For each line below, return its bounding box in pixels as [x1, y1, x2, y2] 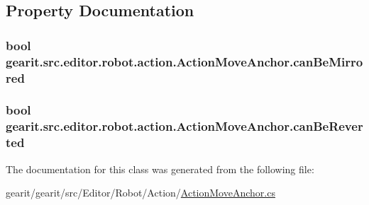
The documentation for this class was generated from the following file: [6, 161, 314, 176]
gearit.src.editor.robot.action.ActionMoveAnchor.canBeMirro [6, 52, 363, 70]
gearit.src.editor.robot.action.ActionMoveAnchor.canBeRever [6, 117, 363, 135]
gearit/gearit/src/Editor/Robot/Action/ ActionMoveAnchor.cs [6, 185, 275, 200]
